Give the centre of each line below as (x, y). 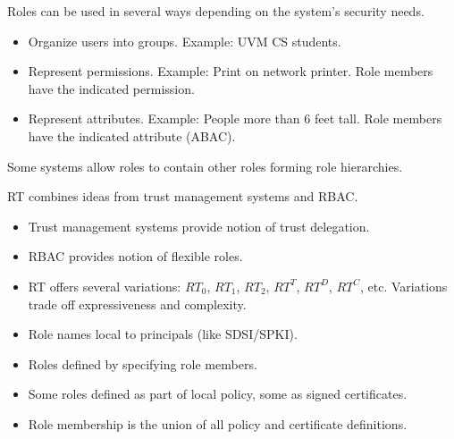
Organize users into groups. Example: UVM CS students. (185, 41)
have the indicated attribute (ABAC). (132, 135)
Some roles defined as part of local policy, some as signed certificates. (218, 394)
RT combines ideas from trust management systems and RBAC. (183, 196)
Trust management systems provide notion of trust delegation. (199, 226)
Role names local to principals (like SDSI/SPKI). (163, 334)
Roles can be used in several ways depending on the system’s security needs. (216, 11)
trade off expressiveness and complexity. (137, 304)
